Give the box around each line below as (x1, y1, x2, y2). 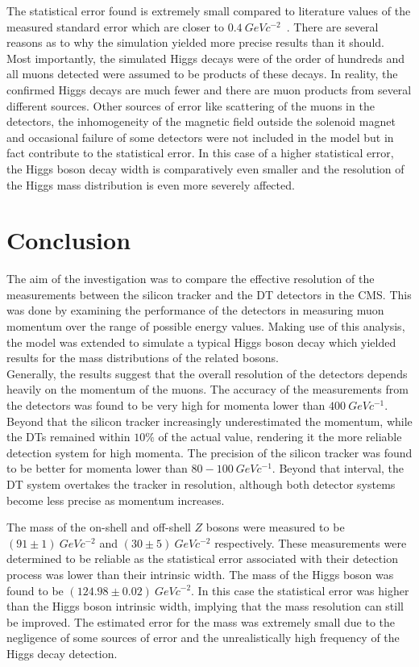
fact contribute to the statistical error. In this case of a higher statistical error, (6, 144, 394, 161)
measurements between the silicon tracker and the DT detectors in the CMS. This (6, 286, 412, 302)
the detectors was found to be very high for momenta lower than (6, 397, 326, 413)
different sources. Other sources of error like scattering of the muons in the (6, 97, 375, 114)
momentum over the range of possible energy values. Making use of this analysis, (6, 318, 405, 335)
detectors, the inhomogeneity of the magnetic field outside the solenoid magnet (6, 113, 396, 130)
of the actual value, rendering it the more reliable (158, 428, 402, 445)
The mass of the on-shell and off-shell (6, 519, 191, 536)
